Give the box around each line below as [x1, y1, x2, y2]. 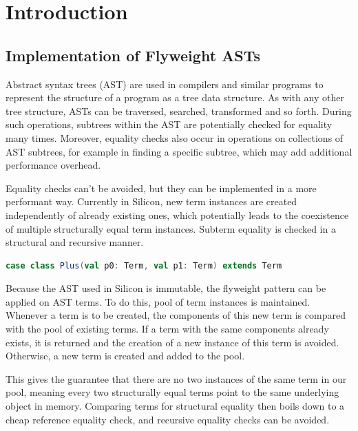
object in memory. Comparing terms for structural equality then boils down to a [6, 399, 345, 413]
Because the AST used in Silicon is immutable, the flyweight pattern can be [6, 281, 326, 295]
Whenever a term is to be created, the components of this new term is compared [6, 308, 346, 322]
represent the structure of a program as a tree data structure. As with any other [6, 90, 344, 105]
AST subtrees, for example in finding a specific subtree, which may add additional [6, 144, 352, 158]
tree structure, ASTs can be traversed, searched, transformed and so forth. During [6, 103, 352, 118]
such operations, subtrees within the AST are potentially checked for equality [6, 117, 333, 132]
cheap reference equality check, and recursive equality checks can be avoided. [6, 412, 330, 426]
